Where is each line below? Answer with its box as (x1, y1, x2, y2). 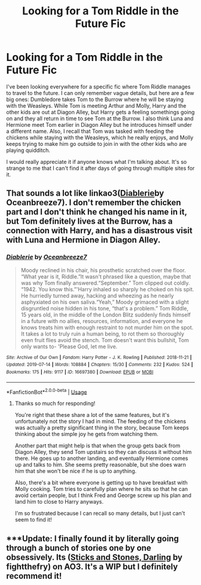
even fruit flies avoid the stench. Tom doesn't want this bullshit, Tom (20, 336, 190, 343)
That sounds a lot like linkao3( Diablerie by (6, 188, 165, 199)
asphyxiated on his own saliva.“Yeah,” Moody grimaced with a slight (20, 298, 190, 306)
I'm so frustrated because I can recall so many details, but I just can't (14, 510, 185, 517)
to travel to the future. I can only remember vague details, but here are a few (6, 89, 194, 96)
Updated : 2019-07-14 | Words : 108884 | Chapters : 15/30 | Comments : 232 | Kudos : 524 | (6, 362, 193, 368)
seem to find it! (14, 516, 52, 523)
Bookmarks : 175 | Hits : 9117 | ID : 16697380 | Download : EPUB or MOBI (6, 369, 154, 375)
